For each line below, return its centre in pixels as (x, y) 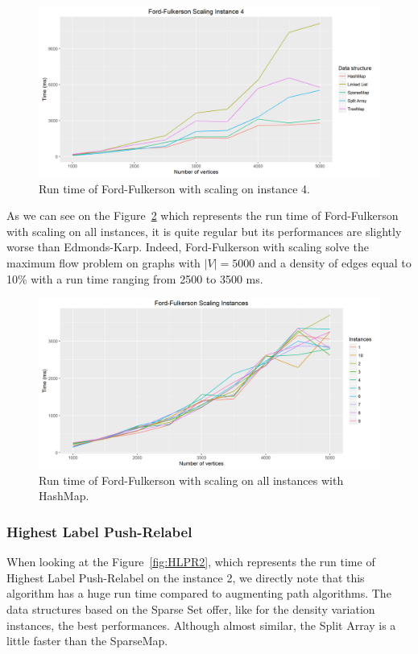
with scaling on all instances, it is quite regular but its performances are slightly (204, 231)
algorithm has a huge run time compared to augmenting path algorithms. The (199, 593)
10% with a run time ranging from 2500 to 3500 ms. (135, 278)
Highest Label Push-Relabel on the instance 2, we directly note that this (186, 577)
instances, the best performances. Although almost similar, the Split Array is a (201, 625)
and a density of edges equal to (335, 262)
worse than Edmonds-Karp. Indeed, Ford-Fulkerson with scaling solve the (188, 247)
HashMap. (64, 496)
